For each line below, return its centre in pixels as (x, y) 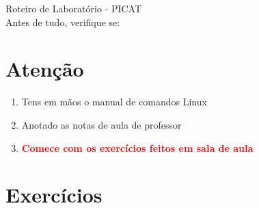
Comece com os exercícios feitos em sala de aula (137, 147)
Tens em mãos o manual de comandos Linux (114, 102)
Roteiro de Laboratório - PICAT (74, 8)
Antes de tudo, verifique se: (63, 22)
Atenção (45, 69)
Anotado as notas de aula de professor (101, 124)
